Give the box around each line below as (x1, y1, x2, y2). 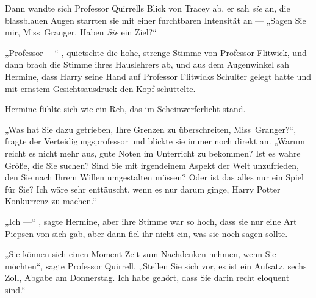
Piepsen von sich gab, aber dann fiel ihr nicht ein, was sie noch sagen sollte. (5, 227, 288, 239)
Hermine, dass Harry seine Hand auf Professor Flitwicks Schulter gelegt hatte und (5, 69, 311, 82)
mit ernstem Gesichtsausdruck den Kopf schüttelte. (5, 82, 196, 94)
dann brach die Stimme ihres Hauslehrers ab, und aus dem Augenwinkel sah (5, 58, 290, 71)
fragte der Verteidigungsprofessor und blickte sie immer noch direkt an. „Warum (5, 135, 305, 147)
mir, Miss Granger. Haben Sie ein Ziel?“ (5, 26, 157, 38)
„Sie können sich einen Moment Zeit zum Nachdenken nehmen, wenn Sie (5, 247, 276, 260)
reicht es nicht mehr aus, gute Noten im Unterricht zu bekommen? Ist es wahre (5, 146, 301, 159)
